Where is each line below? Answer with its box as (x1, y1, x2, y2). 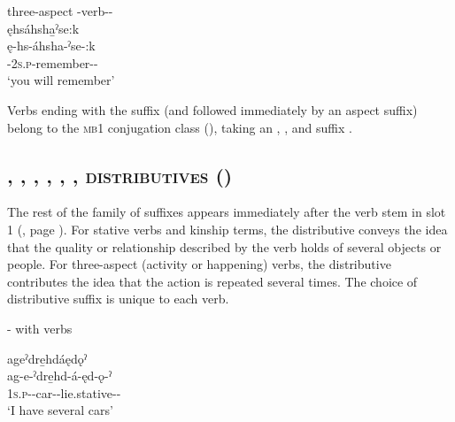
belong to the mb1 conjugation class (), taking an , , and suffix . (7, 118, 352, 136)
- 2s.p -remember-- (7, 53, 98, 72)
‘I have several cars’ (7, 401, 113, 419)
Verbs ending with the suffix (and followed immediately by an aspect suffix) (7, 100, 418, 119)
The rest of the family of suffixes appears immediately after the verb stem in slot (7, 203, 446, 221)
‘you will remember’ (7, 71, 115, 89)
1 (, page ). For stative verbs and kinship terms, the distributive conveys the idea (7, 219, 448, 238)
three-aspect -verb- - (7, 2, 113, 19)
